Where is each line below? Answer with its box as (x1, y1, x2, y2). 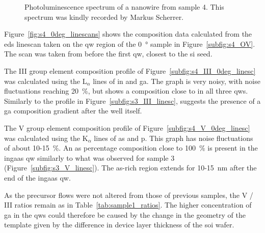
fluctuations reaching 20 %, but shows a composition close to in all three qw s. (4, 85, 248, 96)
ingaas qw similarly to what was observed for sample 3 (4, 152, 175, 163)
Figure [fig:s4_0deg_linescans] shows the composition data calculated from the (4, 28, 252, 39)
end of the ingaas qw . (4, 172, 71, 183)
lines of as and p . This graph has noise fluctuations (94, 132, 253, 143)
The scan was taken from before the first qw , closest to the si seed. (4, 48, 213, 59)
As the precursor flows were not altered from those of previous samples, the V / (4, 189, 253, 200)
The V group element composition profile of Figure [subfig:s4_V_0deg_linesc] (4, 122, 250, 133)
